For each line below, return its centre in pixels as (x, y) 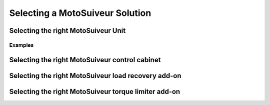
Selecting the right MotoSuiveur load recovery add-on (95, 75)
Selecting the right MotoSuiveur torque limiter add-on (95, 91)
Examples (21, 45)
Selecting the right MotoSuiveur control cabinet (85, 60)
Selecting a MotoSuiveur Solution (80, 13)
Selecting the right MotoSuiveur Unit (67, 31)
